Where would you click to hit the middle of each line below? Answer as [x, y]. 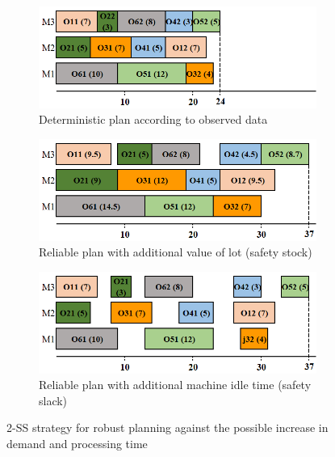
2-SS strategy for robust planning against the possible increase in [167, 427]
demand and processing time [77, 443]
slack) [53, 400]
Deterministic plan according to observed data [153, 119]
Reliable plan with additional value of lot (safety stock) [176, 252]
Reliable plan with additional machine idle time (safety [175, 385]
